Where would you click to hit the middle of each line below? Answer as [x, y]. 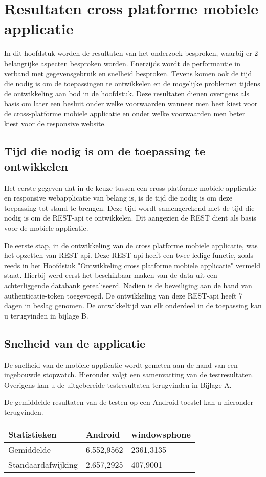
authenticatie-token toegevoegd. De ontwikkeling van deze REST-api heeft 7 [124, 295]
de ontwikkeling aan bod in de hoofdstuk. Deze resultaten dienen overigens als [127, 93]
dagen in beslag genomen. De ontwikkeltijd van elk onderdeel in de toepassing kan [133, 305]
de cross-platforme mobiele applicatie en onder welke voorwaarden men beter [125, 113]
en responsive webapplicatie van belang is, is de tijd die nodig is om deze [118, 198]
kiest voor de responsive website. [55, 123]
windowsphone [161, 434]
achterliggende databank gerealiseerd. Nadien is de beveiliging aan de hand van [128, 285]
